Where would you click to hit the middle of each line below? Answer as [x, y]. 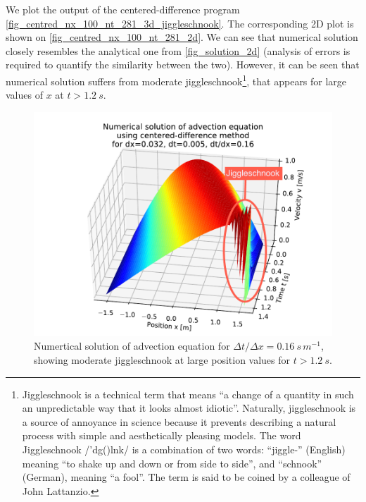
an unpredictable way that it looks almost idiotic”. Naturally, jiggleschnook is [189, 408]
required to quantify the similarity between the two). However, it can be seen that [183, 65]
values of [24, 95]
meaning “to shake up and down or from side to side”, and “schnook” [172, 463]
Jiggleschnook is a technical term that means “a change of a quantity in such [188, 394]
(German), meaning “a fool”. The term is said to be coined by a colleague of [186, 477]
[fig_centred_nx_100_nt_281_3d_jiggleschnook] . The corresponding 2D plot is [180, 23]
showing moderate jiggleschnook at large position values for [162, 360]
